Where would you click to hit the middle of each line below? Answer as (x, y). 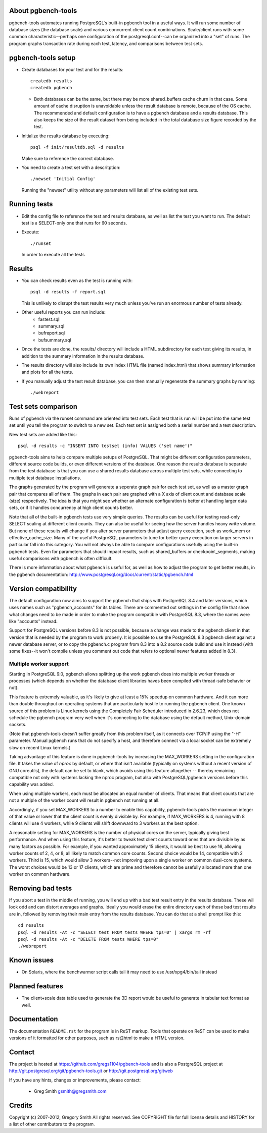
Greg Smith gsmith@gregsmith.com (70, 1091)
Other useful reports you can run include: (64, 312)
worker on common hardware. (40, 874)
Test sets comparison (43, 406)
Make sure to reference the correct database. (68, 158)
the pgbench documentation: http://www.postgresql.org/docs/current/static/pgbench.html (101, 574)
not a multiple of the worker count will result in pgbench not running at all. (84, 800)
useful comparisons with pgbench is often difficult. (61, 559)
